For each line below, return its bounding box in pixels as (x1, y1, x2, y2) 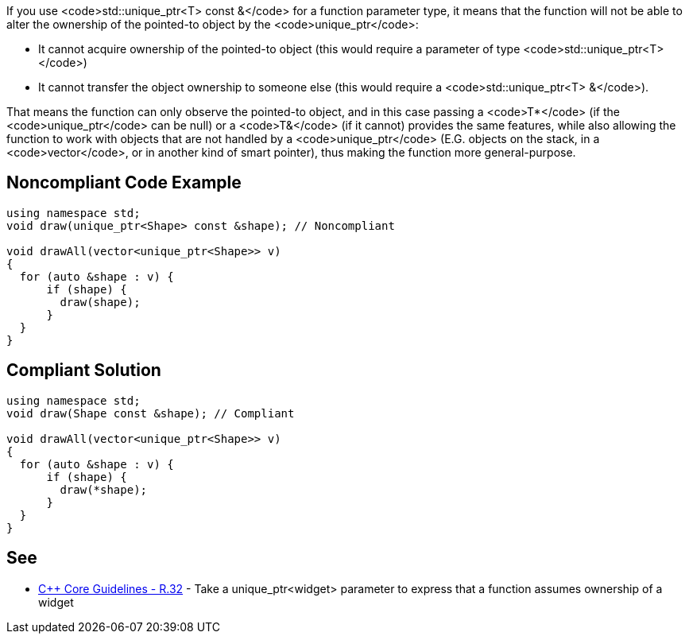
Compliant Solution (6, 360, 161, 381)
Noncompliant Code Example (6, 173, 242, 193)
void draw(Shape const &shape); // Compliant (6, 406, 295, 420)
